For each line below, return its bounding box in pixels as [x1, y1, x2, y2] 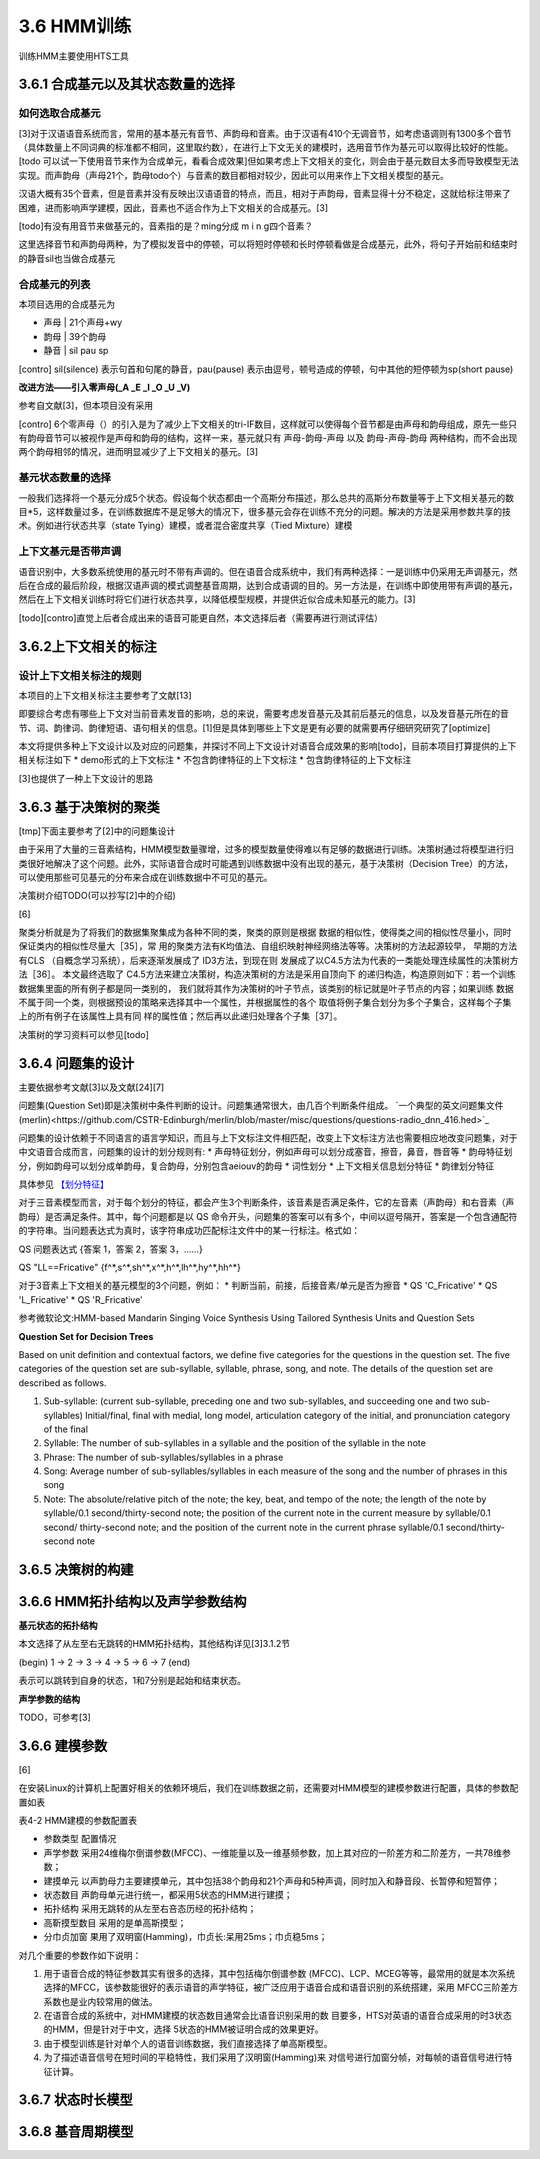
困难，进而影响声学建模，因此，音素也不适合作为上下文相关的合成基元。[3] [18, 201, 329, 214]
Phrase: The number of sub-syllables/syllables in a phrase [43, 1451, 284, 1463]
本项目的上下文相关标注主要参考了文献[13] [18, 689, 192, 701]
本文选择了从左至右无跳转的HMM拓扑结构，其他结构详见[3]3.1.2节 [18, 1638, 290, 1650]
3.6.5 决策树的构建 [18, 1561, 134, 1578]
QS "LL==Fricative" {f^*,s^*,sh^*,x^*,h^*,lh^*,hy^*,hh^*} [18, 1261, 242, 1274]
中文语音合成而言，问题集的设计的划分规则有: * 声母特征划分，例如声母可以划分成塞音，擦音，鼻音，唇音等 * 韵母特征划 [18, 1146, 513, 1158]
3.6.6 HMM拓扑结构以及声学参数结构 [18, 1593, 247, 1610]
